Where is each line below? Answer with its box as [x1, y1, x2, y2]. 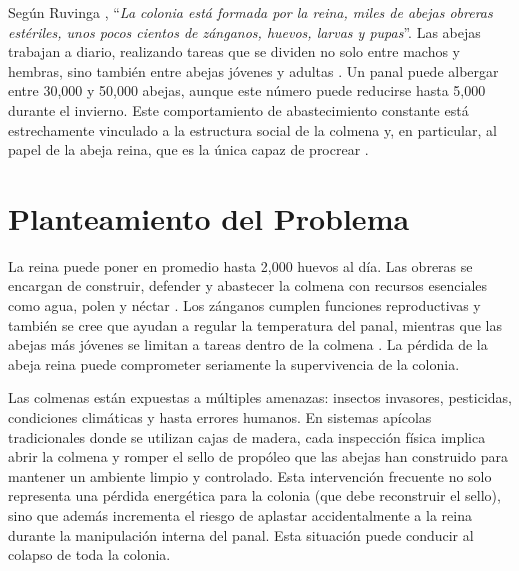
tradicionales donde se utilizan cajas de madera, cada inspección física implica [8, 426, 486, 447]
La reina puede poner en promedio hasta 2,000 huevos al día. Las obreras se [8, 255, 473, 276]
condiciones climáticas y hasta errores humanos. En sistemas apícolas [8, 407, 432, 428]
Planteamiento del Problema [8, 197, 410, 238]
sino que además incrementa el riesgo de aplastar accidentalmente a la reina [8, 505, 472, 525]
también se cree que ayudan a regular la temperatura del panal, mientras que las [8, 314, 502, 335]
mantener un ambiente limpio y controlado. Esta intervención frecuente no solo [8, 465, 492, 486]
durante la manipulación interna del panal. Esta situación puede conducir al [8, 524, 474, 545]
